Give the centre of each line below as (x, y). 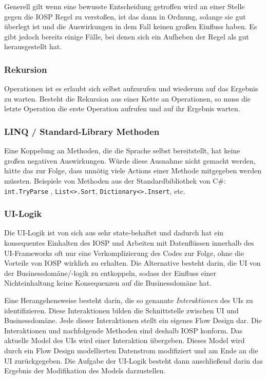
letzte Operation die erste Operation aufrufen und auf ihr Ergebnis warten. (122, 108)
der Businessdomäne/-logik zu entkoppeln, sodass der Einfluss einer (110, 273)
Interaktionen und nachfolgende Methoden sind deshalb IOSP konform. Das (123, 330)
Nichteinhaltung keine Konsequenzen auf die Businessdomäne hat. (108, 283)
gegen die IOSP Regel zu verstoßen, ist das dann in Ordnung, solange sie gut (125, 16)
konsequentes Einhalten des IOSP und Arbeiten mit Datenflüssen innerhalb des (129, 243)
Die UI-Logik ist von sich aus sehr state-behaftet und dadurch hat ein (114, 233)
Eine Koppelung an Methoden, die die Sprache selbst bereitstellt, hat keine (122, 151)
